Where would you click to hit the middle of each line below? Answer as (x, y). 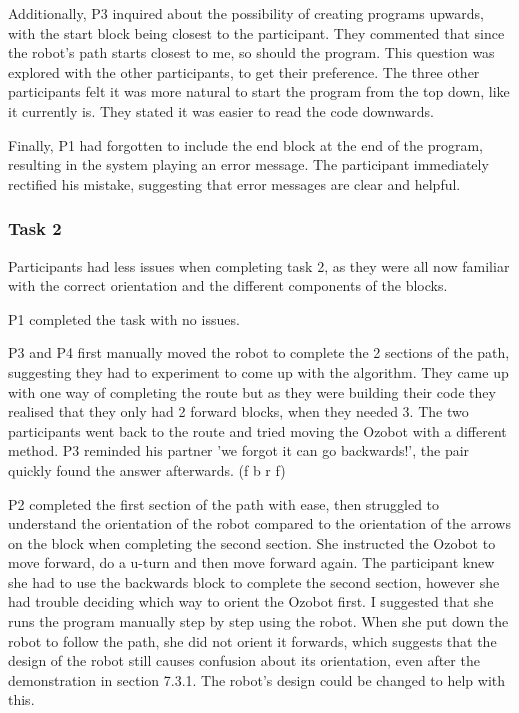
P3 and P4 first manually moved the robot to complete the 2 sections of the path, (259, 352)
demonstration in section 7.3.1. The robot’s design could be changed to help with (257, 679)
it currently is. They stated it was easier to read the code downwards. (221, 110)
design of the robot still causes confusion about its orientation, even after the (244, 660)
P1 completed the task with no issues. (124, 318)
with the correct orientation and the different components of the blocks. (228, 285)
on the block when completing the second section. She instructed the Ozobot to (252, 542)
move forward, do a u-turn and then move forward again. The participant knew (251, 562)
